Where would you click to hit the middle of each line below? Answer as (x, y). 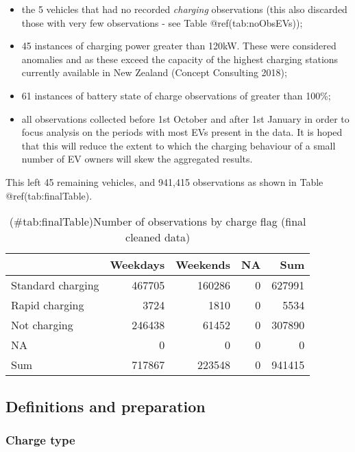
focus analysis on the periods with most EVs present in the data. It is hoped (182, 132)
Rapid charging (48, 305)
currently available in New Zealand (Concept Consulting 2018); (154, 72)
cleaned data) (158, 237)
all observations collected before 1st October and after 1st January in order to (185, 118)
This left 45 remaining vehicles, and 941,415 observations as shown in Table (164, 181)
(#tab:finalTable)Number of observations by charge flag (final (158, 222)
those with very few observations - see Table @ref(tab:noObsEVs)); (162, 22)
